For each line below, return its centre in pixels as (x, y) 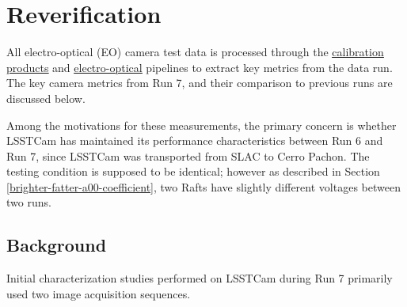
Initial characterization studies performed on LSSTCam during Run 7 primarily (200, 278)
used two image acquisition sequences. (99, 293)
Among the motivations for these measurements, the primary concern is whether (202, 125)
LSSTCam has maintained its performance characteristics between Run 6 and (195, 140)
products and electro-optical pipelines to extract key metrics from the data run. (200, 67)
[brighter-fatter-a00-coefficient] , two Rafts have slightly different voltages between (203, 186)
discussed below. (46, 98)
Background (57, 245)
